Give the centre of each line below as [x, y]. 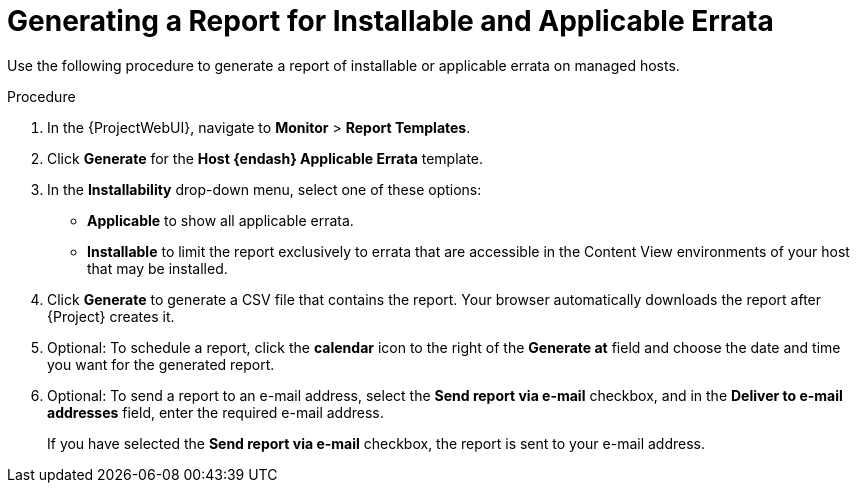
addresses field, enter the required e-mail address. [215, 412]
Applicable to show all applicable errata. [220, 220]
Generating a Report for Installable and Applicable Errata [390, 21]
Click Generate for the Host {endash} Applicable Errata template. [265, 158]
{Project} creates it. [111, 316]
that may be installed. [157, 268]
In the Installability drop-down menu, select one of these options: [264, 189]
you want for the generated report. [161, 364]
